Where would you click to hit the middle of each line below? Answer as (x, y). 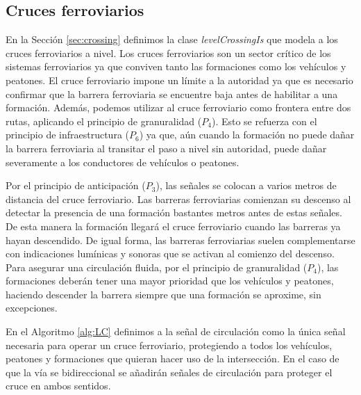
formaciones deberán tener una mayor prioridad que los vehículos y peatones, (170, 281)
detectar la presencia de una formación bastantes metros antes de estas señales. (174, 212)
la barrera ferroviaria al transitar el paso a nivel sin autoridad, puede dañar (166, 148)
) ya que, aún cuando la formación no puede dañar (247, 135)
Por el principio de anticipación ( (76, 185)
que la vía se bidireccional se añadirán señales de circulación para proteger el (169, 372)
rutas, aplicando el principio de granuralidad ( (104, 121)
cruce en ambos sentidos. (58, 386)
